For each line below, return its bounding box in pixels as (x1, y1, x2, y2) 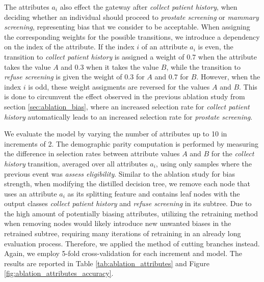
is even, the (198, 41, 233, 52)
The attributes (4, 2, 49, 12)
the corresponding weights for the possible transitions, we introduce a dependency (4, 31, 260, 42)
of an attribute (141, 41, 188, 52)
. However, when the (196, 71, 260, 82)
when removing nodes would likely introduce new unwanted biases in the (4, 218, 231, 229)
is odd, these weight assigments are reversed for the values (28, 81, 210, 92)
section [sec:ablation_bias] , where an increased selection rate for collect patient (4, 101, 250, 111)
